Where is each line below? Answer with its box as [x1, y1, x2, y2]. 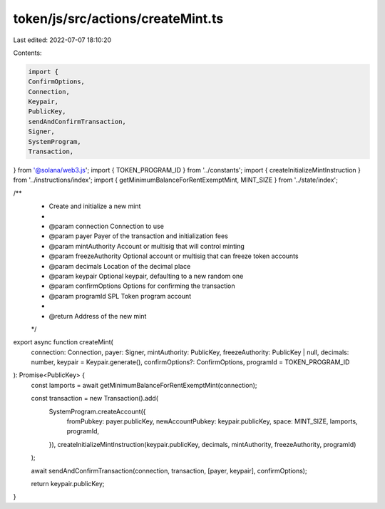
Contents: [13, 48, 42, 57]
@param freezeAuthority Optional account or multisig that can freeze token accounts [48, 252, 299, 260]
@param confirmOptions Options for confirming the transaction [48, 282, 235, 290]
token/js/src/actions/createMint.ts [13, 11, 224, 26]
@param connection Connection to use [48, 222, 164, 230]
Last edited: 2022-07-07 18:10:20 [13, 36, 112, 44]
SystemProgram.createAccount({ [48, 407, 146, 416]
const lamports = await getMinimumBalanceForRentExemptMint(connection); [31, 381, 257, 389]
